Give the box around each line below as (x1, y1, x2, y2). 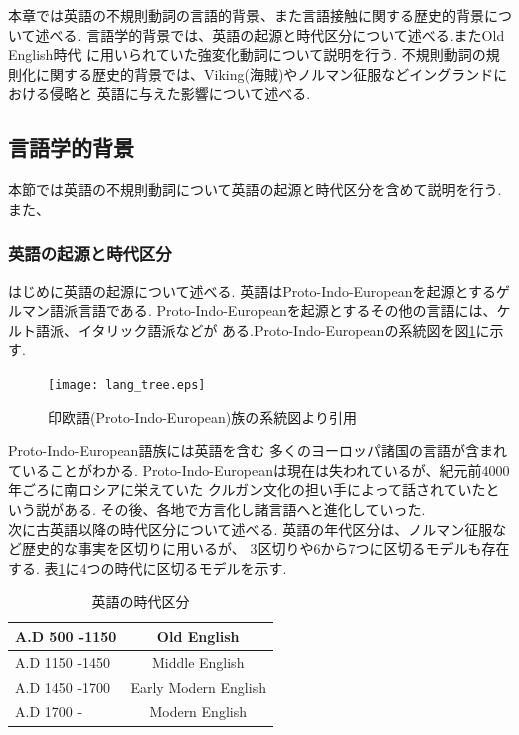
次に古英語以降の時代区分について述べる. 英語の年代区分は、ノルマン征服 (8, 518, 493, 539)
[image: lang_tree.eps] (48, 377, 206, 392)
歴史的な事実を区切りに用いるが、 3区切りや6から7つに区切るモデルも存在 (21, 538, 510, 559)
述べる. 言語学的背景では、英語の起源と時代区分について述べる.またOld (35, 24, 505, 45)
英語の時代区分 (91, 591, 190, 612)
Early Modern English (130, 676, 266, 697)
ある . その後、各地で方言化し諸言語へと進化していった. (63, 498, 426, 519)
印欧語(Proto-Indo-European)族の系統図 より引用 (48, 406, 358, 427)
